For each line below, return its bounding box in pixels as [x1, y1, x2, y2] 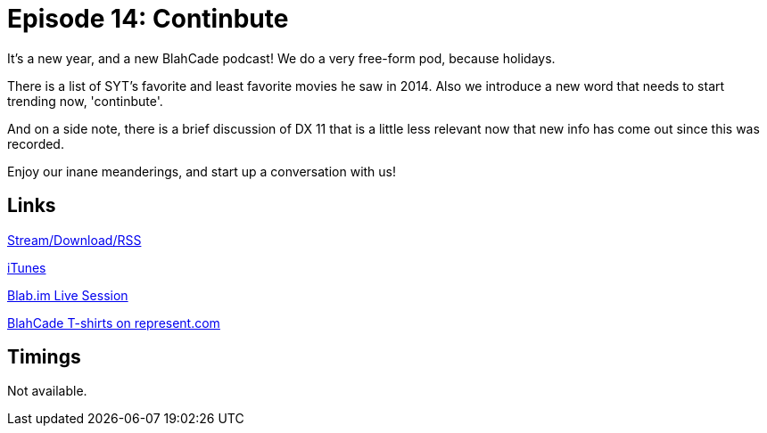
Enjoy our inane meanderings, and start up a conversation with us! [7, 163, 397, 179]
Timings [7, 346, 81, 369]
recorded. [7, 135, 64, 151]
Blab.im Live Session [7, 287, 128, 303]
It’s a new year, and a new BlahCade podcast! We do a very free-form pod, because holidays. [7, 50, 556, 66]
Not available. [7, 383, 87, 399]
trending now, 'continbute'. [7, 93, 163, 109]
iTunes [7, 259, 46, 275]
